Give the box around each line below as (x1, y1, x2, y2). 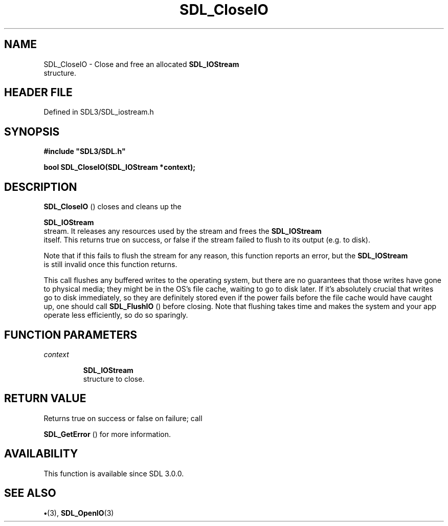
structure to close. (83, 374, 145, 383)
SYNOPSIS (4, 125, 60, 138)
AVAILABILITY (4, 447, 78, 461)
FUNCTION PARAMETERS (4, 328, 137, 341)
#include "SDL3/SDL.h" (43, 147, 126, 156)
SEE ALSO (4, 487, 56, 500)
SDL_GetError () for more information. (43, 429, 171, 439)
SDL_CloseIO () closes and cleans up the (43, 202, 182, 211)
